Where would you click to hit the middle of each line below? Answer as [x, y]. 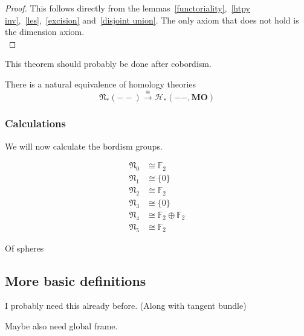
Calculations [35, 123]
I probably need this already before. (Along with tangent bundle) [126, 306]
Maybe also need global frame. [61, 325]
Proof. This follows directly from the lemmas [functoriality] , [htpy [128, 8]
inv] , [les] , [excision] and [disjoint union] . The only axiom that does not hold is [152, 20]
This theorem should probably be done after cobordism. [108, 64]
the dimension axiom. [45, 32]
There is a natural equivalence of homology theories [101, 84]
